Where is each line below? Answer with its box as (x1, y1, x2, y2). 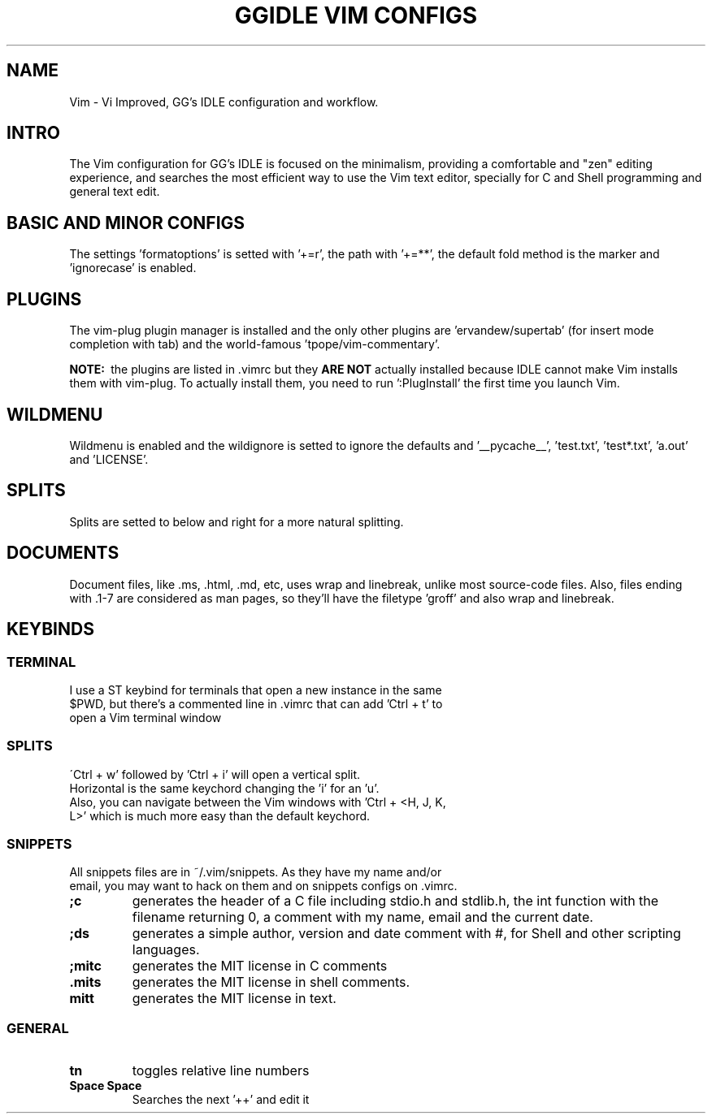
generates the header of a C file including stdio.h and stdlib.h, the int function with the (132, 893, 659, 910)
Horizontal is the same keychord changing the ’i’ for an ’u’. (69, 781, 380, 795)
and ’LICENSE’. (69, 452, 149, 466)
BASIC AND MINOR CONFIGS (7, 212, 245, 233)
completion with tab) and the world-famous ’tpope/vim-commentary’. (69, 337, 441, 352)
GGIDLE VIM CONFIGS (234, 2, 478, 29)
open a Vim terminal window (69, 710, 222, 724)
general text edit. (69, 184, 160, 199)
